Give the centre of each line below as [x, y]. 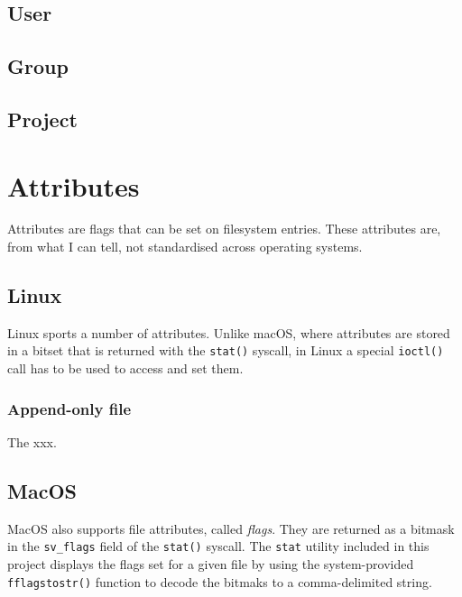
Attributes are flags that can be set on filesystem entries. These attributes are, [224, 229]
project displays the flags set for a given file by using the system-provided [211, 563]
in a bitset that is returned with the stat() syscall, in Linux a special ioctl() [226, 350]
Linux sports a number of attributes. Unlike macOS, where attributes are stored [229, 332]
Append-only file [69, 408]
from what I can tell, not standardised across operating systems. [185, 247]
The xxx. [32, 441]
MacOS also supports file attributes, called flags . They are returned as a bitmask [231, 528]
